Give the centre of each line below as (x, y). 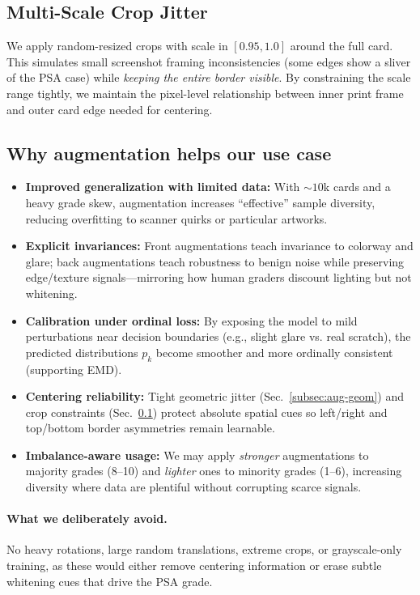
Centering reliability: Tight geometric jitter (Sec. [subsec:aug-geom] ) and (214, 396)
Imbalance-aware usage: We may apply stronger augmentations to (197, 455)
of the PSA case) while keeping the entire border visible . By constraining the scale (209, 77)
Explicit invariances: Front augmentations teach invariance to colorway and (219, 246)
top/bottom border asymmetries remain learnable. (150, 428)
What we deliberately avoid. (87, 518)
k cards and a (357, 187)
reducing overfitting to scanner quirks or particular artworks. (176, 218)
